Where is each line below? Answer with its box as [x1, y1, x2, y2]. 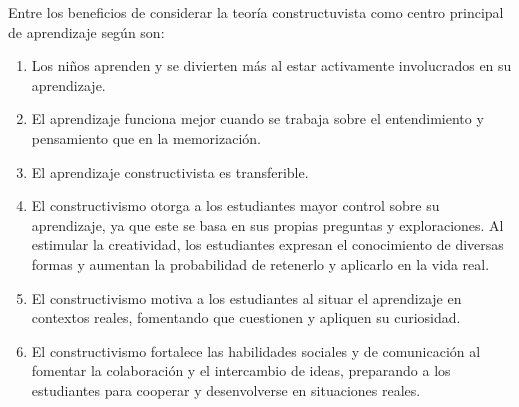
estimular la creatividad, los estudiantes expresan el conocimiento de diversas [31, 234, 504, 255]
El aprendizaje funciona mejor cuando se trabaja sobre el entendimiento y [31, 108, 484, 129]
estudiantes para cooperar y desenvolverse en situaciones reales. [31, 379, 421, 400]
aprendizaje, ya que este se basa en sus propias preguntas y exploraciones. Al [31, 214, 504, 235]
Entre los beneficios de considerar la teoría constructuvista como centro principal [8, 2, 504, 22]
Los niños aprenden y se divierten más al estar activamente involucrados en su [31, 55, 512, 76]
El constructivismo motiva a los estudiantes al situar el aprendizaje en [31, 287, 462, 308]
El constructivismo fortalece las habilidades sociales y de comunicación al [31, 340, 481, 361]
